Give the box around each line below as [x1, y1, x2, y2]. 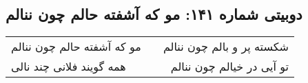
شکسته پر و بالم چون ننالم [163, 38, 289, 55]
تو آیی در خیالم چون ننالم [170, 58, 289, 75]
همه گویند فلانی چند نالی [11, 58, 126, 75]
